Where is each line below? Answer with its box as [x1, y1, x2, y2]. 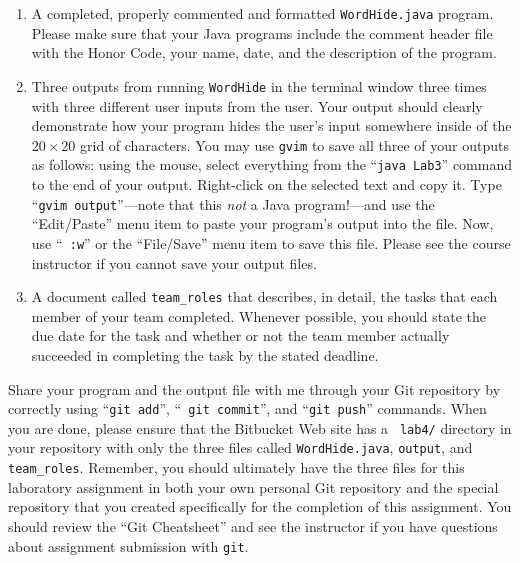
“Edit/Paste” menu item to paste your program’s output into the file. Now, [31, 213, 494, 234]
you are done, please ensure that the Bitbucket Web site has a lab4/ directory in [8, 417, 512, 438]
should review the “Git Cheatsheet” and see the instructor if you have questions [8, 515, 498, 536]
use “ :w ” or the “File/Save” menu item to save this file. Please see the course [31, 232, 511, 253]
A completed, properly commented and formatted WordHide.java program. [31, 3, 494, 23]
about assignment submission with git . [8, 535, 249, 556]
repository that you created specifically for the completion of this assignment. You [8, 496, 512, 517]
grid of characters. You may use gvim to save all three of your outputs [80, 134, 509, 155]
